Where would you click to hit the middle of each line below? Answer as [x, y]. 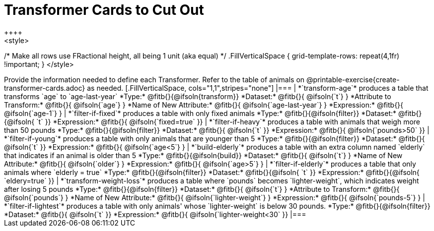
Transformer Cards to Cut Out [104, 10]
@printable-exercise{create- [353, 79]
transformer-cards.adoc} [45, 88]
